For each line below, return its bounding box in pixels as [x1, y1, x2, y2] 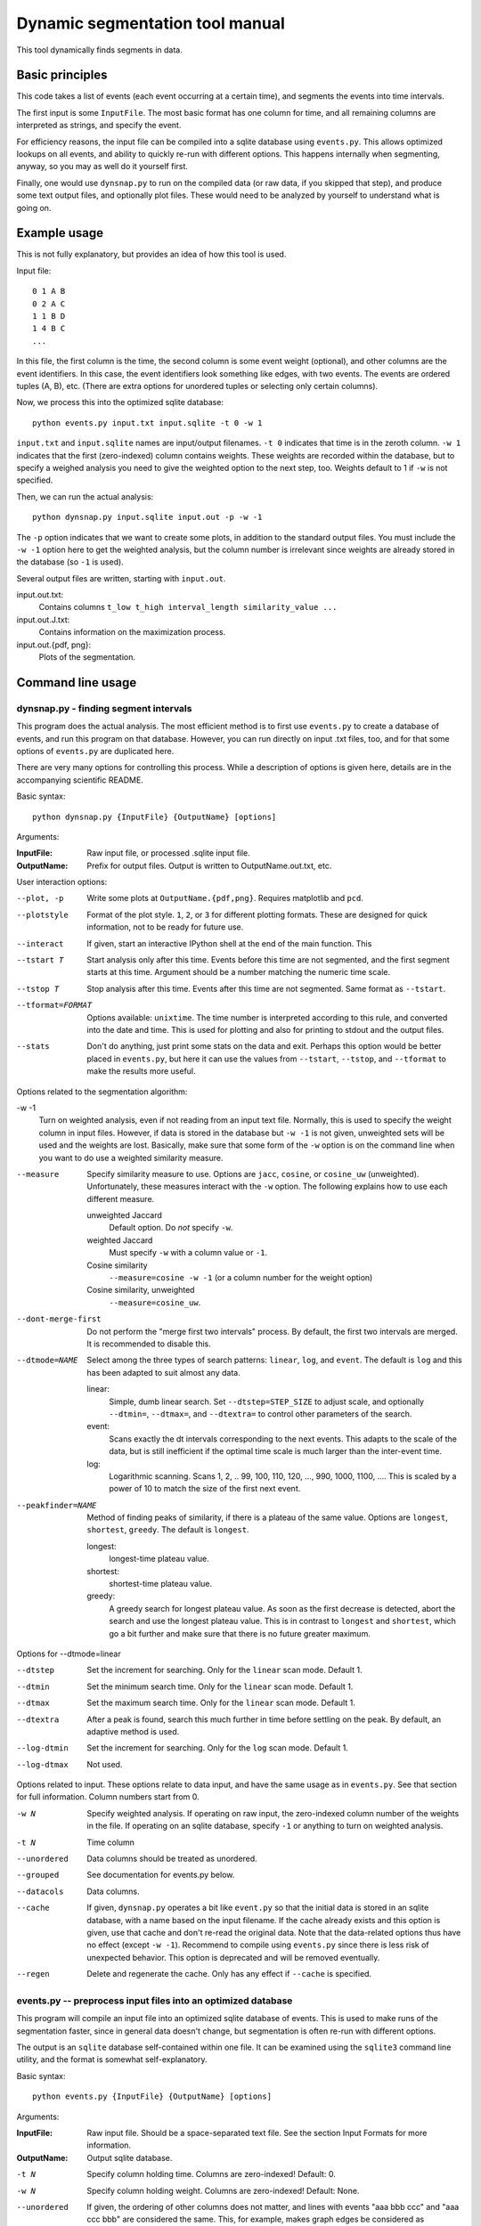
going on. [16, 202, 52, 213]
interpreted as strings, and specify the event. [16, 120, 182, 131]
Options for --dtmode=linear [16, 1648, 121, 1659]
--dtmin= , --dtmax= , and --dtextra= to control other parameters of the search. [109, 1408, 412, 1419]
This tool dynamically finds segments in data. [16, 45, 183, 55]
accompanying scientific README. [16, 775, 144, 785]
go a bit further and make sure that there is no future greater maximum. [109, 1628, 371, 1638]
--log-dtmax [16, 1759, 69, 1769]
